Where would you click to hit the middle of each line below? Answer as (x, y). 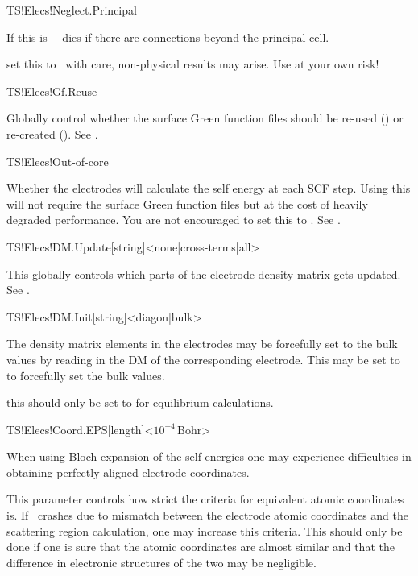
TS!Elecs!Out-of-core (58, 161)
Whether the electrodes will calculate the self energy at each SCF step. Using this (209, 188)
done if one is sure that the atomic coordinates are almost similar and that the (201, 547)
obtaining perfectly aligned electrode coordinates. (128, 472)
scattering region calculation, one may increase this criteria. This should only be (205, 530)
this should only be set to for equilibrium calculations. (140, 402)
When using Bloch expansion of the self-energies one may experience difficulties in (209, 456)
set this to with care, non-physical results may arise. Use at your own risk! (193, 64)
